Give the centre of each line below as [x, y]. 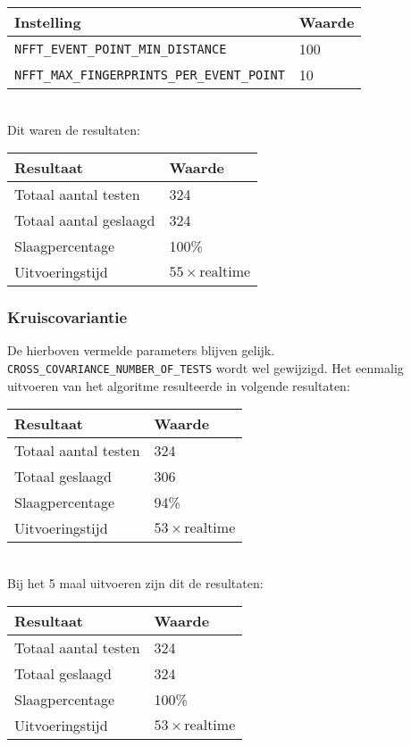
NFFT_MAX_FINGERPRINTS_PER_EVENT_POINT [150, 75]
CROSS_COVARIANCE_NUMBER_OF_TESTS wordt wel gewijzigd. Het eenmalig [205, 368]
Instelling [48, 22]
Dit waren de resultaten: [74, 129]
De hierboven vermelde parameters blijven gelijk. [141, 350]
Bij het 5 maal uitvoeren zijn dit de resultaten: [135, 582]
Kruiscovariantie [67, 317]
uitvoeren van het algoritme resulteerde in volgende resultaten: [179, 385]
